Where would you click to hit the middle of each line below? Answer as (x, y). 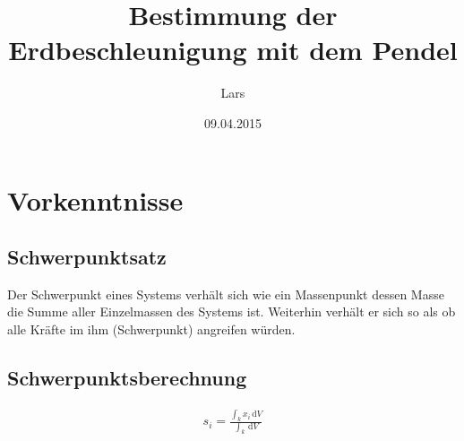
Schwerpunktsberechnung (127, 378)
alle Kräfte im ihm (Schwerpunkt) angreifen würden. (151, 329)
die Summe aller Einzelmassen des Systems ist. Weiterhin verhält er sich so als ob (232, 311)
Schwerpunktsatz (87, 257)
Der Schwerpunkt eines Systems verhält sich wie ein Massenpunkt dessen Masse (226, 294)
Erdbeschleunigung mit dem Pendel (233, 50)
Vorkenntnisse (95, 199)
